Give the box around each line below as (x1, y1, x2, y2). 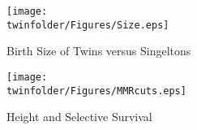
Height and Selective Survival (6, 108, 152, 125)
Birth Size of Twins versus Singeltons (6, 42, 191, 59)
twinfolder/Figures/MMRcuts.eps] (6, 84, 186, 97)
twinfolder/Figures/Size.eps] (6, 19, 169, 31)
